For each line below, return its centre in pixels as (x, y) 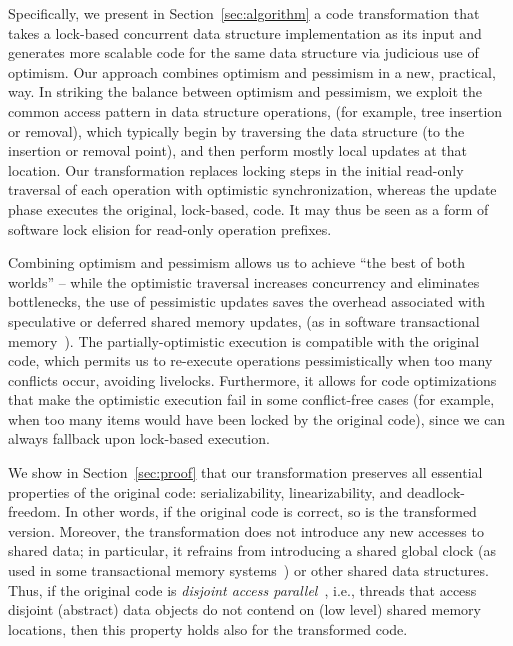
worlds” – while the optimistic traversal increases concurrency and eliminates (244, 281)
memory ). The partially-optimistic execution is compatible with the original (244, 340)
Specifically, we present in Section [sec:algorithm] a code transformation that (244, 13)
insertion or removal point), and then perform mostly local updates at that (237, 150)
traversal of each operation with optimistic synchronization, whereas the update (252, 189)
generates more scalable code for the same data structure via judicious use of (243, 52)
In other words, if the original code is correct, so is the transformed (271, 511)
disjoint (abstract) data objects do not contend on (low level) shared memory (244, 609)
